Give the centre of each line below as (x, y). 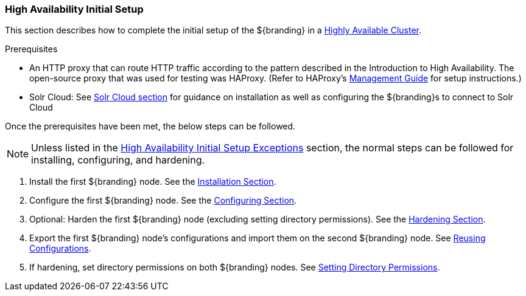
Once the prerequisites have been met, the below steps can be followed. (150, 126)
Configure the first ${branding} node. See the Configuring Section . (163, 201)
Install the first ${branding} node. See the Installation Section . (153, 182)
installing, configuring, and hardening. (118, 160)
